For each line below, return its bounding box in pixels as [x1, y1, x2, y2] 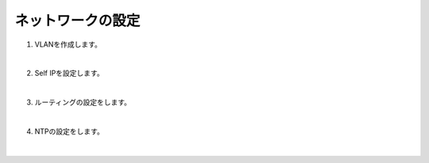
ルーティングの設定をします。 [34, 97, 131, 107]
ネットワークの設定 [14, 12, 141, 29]
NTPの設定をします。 [34, 127, 105, 136]
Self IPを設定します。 [34, 68, 104, 78]
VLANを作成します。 [34, 40, 102, 49]
